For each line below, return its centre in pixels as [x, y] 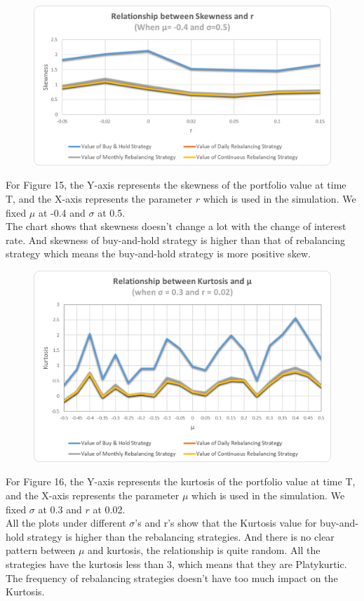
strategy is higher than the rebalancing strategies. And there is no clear [181, 536]
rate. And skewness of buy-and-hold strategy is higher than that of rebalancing [175, 239]
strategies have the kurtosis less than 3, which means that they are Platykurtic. [176, 563]
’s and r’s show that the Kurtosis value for [226, 523]
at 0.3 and [60, 509]
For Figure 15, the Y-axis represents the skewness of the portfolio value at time [176, 185]
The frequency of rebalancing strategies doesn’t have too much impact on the [172, 578]
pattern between [41, 550]
